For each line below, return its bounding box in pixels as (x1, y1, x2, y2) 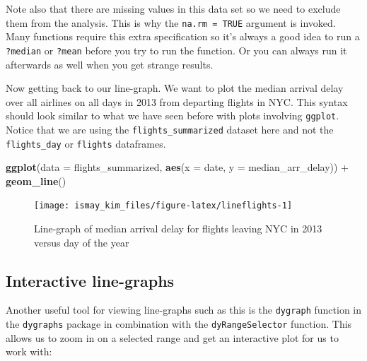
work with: (6, 344, 52, 359)
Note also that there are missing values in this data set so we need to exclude (6, 1, 341, 16)
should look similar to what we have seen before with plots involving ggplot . (6, 108, 339, 123)
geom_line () (6, 173, 66, 188)
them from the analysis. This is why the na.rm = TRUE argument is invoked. (6, 15, 336, 30)
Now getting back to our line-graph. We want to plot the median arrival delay (6, 81, 344, 95)
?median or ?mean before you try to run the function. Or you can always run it (6, 42, 347, 57)
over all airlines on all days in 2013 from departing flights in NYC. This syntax (6, 94, 348, 109)
